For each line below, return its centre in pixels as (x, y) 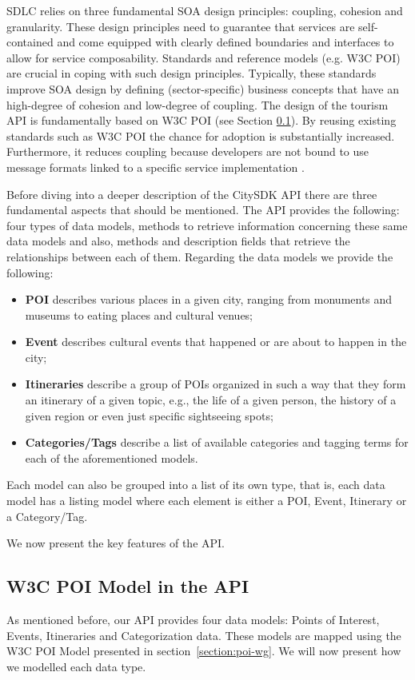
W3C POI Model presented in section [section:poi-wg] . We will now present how (204, 651)
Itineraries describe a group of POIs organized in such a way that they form (215, 384)
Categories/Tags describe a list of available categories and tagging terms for (217, 442)
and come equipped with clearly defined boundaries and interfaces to (225, 42)
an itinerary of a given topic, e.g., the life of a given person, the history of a (211, 400)
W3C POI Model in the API (128, 586)
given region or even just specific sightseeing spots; (149, 415)
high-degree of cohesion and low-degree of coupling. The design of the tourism (198, 104)
